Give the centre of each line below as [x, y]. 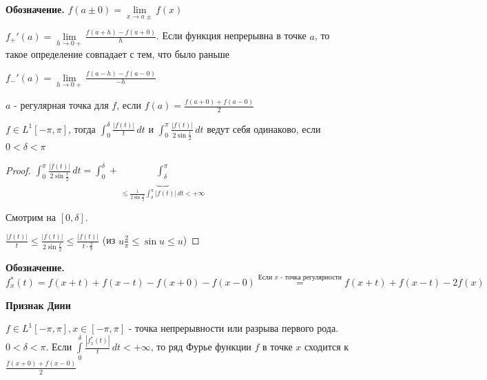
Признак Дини [38, 305]
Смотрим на [31, 217]
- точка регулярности [311, 278]
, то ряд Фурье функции [201, 347]
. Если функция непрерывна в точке [231, 35]
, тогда [82, 128]
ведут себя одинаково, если [264, 128]
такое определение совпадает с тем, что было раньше [117, 53]
